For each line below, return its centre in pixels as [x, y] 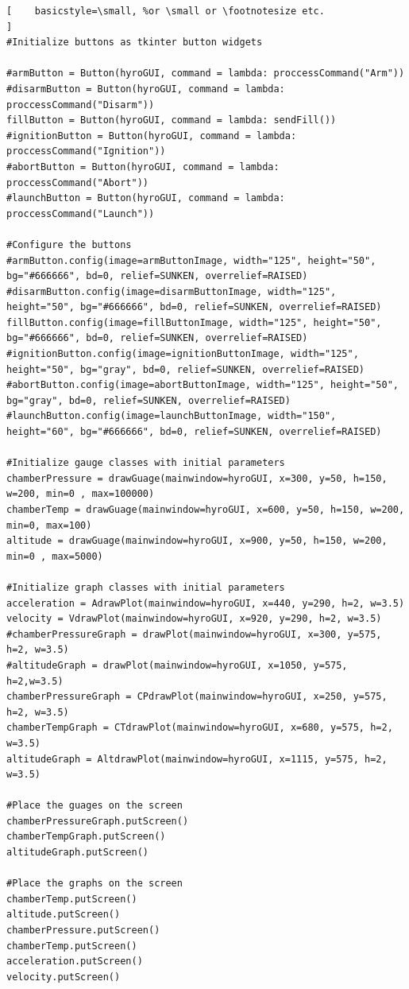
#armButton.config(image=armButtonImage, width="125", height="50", [191, 260]
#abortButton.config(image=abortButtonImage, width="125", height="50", [203, 385]
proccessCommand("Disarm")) [81, 105]
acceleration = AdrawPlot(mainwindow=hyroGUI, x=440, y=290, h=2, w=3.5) [206, 603]
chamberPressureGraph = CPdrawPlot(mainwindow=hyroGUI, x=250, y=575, [197, 697]
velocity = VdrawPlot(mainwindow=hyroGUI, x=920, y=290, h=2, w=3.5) [194, 619]
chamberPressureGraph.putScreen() [98, 821]
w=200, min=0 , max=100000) [81, 494]
